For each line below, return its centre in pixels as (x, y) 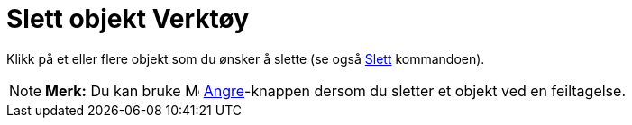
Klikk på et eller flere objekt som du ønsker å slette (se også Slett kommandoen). (246, 58)
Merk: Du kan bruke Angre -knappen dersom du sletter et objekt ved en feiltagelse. (335, 90)
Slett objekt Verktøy (128, 19)
